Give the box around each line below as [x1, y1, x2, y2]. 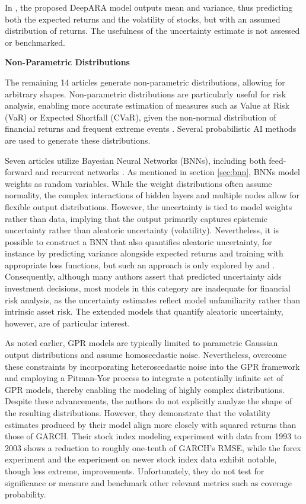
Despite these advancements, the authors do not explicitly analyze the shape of [5, 395, 292, 407]
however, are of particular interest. [5, 316, 130, 329]
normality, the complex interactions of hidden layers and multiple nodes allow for [5, 189, 300, 201]
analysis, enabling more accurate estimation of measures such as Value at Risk [5, 99, 289, 112]
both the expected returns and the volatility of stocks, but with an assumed [5, 12, 280, 25]
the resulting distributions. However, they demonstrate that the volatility [5, 407, 271, 419]
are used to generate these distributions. [5, 134, 151, 146]
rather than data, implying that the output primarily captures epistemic [5, 212, 267, 224]
